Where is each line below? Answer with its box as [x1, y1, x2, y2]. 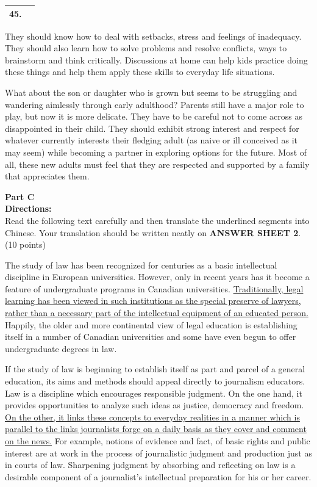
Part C [5, 190, 35, 203]
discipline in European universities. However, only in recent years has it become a [5, 270, 310, 283]
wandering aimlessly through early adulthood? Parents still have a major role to [5, 98, 304, 110]
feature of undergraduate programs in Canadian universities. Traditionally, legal [5, 282, 304, 295]
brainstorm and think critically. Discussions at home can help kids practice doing [5, 53, 308, 66]
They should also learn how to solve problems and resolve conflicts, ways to [5, 41, 287, 54]
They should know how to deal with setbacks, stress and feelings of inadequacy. [5, 29, 302, 42]
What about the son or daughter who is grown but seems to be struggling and [5, 85, 297, 98]
